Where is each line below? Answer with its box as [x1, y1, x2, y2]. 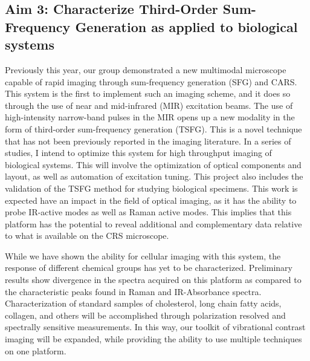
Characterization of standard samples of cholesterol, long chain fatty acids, [5, 297, 282, 310]
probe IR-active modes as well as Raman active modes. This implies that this [5, 206, 292, 218]
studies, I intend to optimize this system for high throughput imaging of [5, 146, 272, 159]
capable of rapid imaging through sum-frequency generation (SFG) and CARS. [5, 75, 297, 88]
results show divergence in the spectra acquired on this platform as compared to [5, 273, 302, 286]
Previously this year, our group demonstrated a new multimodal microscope [5, 63, 286, 76]
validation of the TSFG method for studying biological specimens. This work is [5, 181, 298, 194]
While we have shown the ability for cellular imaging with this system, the [5, 249, 281, 262]
